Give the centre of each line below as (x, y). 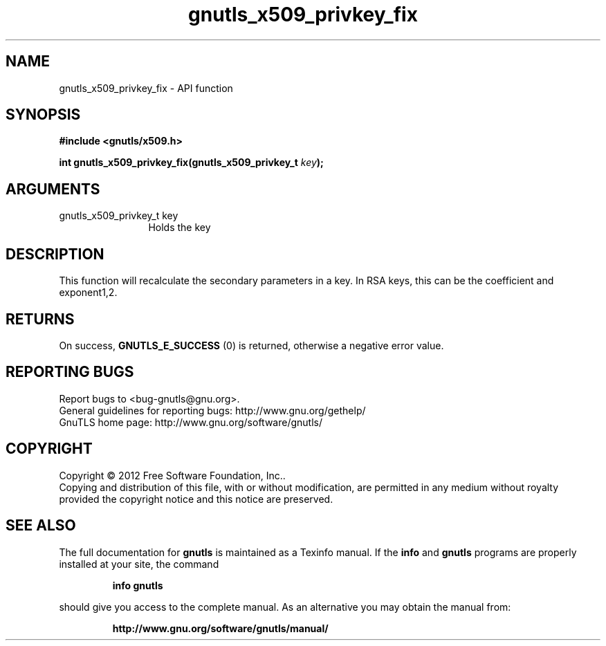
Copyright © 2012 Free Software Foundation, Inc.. (172, 475)
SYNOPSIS (43, 115)
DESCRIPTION (55, 254)
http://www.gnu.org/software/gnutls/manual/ (220, 628)
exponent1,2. (88, 293)
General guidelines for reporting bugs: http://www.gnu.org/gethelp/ (212, 410)
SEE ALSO (41, 526)
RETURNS (40, 319)
